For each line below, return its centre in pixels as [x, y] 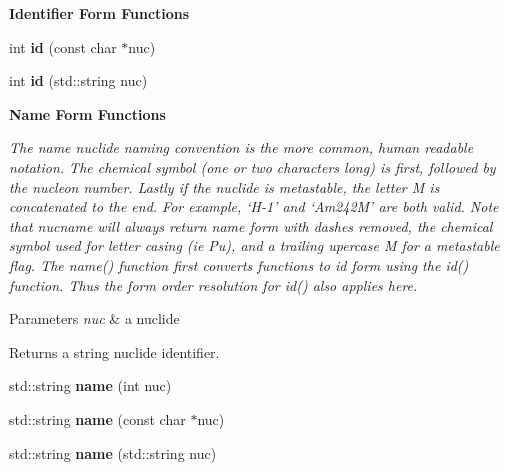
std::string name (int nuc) [90, 385]
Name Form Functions [87, 113]
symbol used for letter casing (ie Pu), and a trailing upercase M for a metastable [254, 245]
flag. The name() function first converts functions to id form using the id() [239, 264]
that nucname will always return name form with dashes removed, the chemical [251, 225]
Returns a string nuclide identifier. [114, 351]
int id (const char [63, 46]
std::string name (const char [97, 418]
